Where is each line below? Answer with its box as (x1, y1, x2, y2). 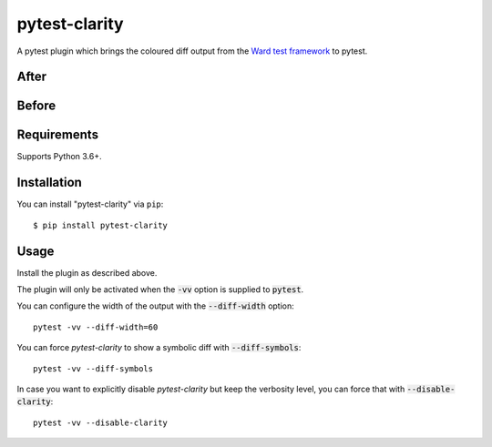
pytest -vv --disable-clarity (33, 417, 169, 428)
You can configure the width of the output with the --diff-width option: (16, 300, 295, 311)
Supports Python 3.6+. (16, 151, 102, 162)
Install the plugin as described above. (16, 267, 158, 278)
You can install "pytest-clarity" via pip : (16, 198, 164, 209)
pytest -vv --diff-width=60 (33, 321, 159, 332)
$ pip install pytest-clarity (33, 219, 169, 230)
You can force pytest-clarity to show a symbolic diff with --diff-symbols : (16, 342, 302, 353)
